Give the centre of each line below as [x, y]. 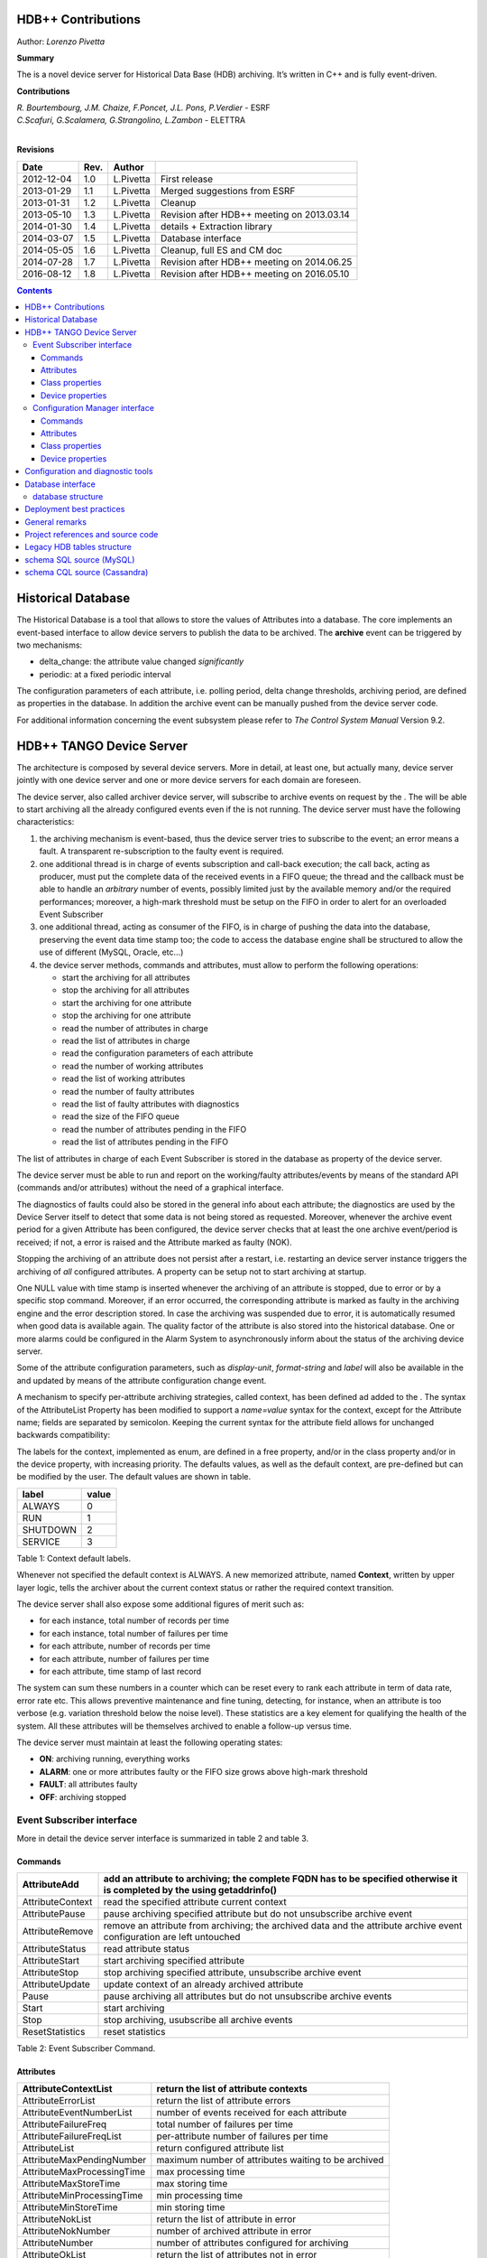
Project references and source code [92, 535]
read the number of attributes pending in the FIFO [154, 1129]
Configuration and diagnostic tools [89, 471]
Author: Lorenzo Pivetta [61, 42]
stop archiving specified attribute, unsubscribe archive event [232, 1973]
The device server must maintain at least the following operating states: [150, 1742]
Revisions [36, 150]
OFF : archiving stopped [83, 1796]
